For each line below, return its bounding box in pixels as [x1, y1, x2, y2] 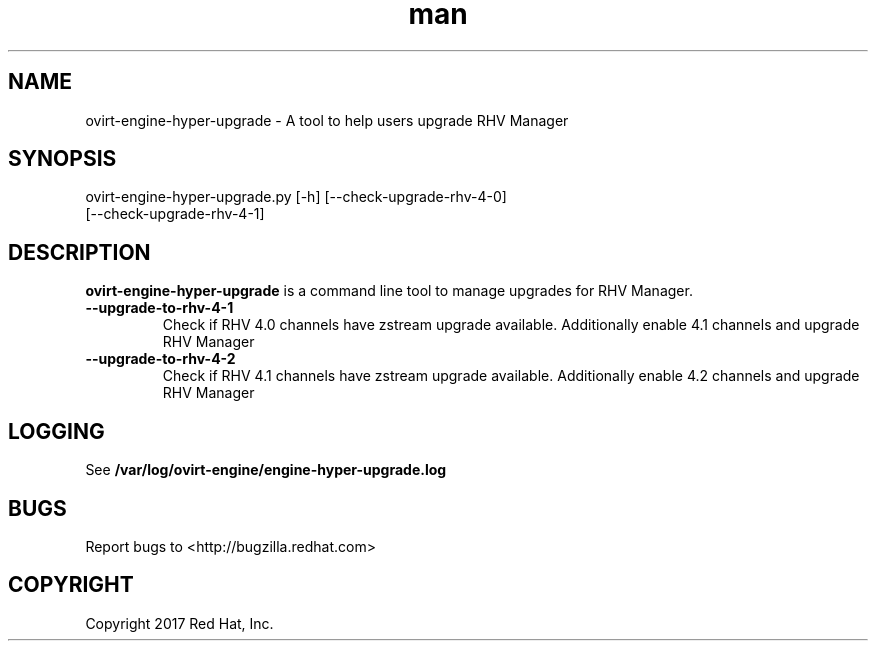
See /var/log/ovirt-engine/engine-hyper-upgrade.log [85, 461, 447, 479]
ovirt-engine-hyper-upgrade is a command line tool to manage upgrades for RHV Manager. [85, 282, 693, 300]
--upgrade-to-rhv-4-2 [85, 350, 236, 368]
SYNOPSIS [8, 146, 117, 172]
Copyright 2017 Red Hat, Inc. [85, 614, 274, 632]
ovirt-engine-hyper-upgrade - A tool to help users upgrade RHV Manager [85, 111, 569, 129]
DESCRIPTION [8, 239, 151, 265]
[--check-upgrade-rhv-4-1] [85, 205, 265, 223]
